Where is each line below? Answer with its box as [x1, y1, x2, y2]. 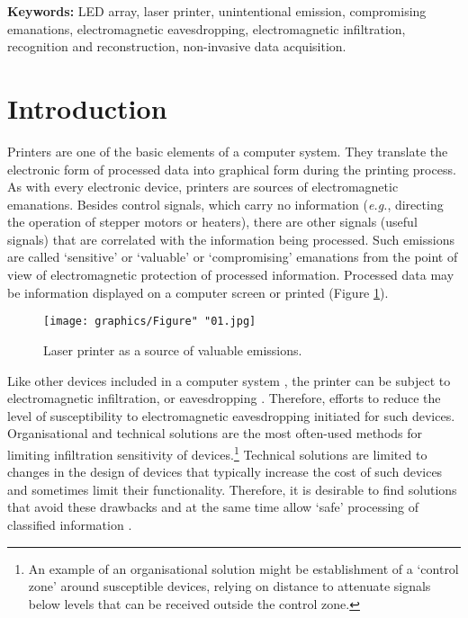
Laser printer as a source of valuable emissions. [43, 340, 302, 359]
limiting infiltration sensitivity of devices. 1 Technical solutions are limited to [7, 442, 427, 463]
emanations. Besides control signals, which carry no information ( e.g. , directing [7, 194, 444, 213]
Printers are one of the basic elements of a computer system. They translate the [7, 141, 448, 160]
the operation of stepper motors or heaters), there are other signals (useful [7, 212, 418, 231]
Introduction [7, 89, 167, 126]
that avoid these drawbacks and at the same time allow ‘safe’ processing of [7, 497, 419, 516]
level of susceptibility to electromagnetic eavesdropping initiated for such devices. [7, 406, 455, 425]
